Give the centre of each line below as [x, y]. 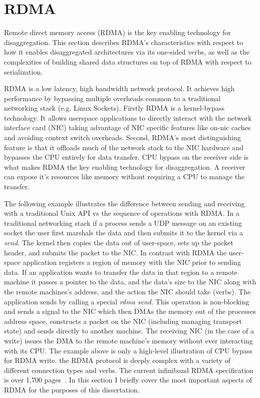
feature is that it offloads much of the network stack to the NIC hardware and [124, 147]
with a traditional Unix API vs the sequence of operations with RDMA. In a [122, 213]
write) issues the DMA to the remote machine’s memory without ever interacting [128, 340]
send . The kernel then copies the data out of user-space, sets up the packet [119, 242]
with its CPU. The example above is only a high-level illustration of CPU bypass [128, 350]
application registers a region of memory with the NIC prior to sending [132, 262]
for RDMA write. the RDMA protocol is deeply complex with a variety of [117, 360]
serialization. [24, 71]
